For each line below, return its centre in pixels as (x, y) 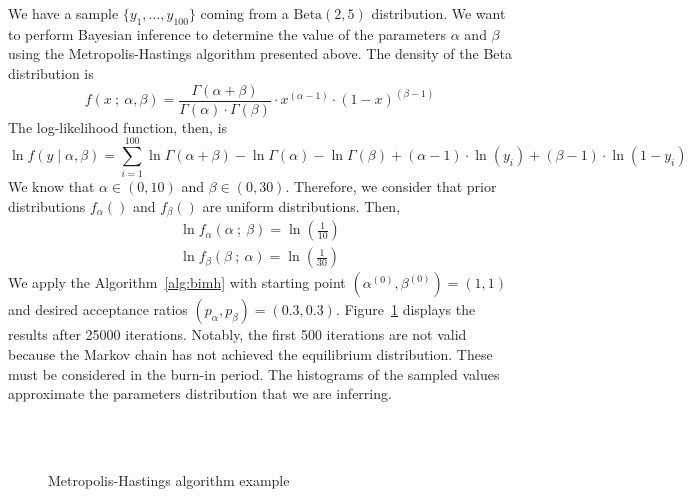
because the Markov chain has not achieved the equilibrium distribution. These (250, 354)
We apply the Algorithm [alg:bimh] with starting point (177, 282)
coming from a (244, 13)
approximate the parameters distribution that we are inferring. (200, 393)
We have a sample (63, 13)
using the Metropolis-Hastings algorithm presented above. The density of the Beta (260, 53)
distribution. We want (438, 13)
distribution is (51, 72)
